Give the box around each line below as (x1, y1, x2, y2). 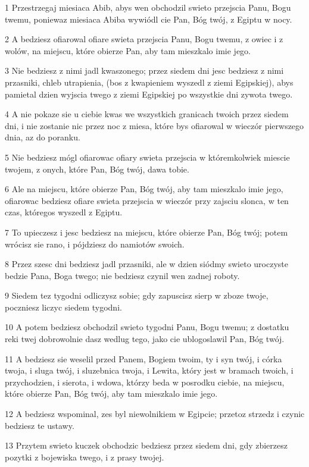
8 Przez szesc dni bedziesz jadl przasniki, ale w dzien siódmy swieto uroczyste (5, 258, 288, 270)
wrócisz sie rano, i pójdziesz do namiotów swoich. (5, 237, 185, 250)
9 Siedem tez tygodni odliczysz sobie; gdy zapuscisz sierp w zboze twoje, (5, 289, 269, 302)
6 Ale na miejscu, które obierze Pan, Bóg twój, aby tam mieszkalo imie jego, (5, 183, 283, 195)
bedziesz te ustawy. (5, 419, 74, 431)
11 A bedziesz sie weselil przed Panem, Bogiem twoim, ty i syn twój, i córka (5, 352, 282, 365)
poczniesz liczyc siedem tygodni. (5, 300, 122, 313)
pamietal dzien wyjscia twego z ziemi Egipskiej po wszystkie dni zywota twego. (5, 87, 293, 100)
